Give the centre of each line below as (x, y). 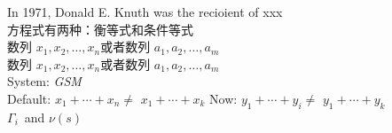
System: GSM (44, 81)
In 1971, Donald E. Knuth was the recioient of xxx (145, 12)
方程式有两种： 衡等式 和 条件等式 (100, 29)
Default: (29, 98)
